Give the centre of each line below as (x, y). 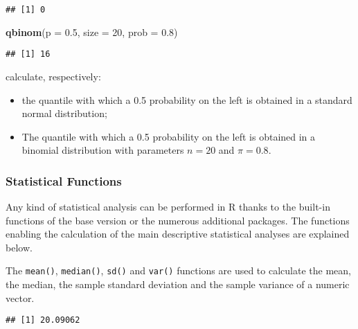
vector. (20, 297)
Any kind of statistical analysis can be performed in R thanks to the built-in (168, 207)
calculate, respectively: (53, 76)
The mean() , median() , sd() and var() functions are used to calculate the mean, (178, 270)
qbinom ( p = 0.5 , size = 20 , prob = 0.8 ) (92, 32)
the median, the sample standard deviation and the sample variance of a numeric (178, 284)
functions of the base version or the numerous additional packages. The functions (178, 220)
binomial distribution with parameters (103, 150)
